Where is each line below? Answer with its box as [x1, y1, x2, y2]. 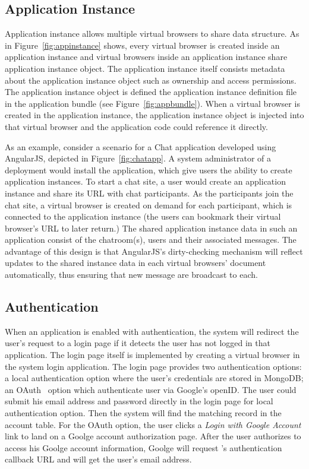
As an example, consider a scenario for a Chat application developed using [5, 140, 276, 153]
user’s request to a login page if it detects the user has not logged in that [5, 337, 270, 349]
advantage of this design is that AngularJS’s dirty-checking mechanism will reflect [5, 245, 303, 257]
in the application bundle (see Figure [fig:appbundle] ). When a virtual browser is [5, 97, 300, 109]
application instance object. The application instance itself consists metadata [5, 62, 285, 74]
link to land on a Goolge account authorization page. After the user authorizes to [5, 430, 301, 442]
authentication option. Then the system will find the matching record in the [5, 407, 282, 419]
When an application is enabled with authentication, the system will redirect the [5, 325, 299, 337]
